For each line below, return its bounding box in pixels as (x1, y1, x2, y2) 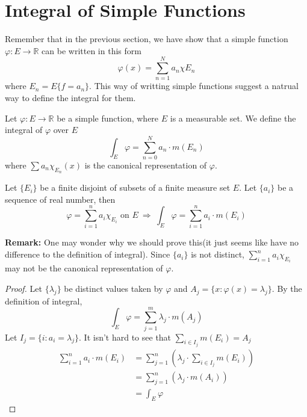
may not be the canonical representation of (5, 262, 163, 274)
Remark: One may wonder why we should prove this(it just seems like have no (5, 236, 299, 249)
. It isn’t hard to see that (79, 330, 172, 343)
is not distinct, (191, 248, 244, 261)
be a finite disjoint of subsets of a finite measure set (40, 181, 231, 194)
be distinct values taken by (64, 282, 163, 295)
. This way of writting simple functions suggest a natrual (89, 79, 299, 92)
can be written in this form (42, 44, 141, 57)
